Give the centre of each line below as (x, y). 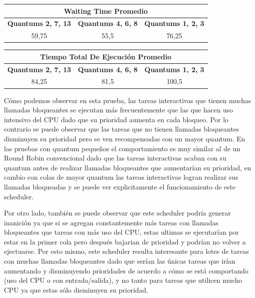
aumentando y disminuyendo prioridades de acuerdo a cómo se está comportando (126, 270)
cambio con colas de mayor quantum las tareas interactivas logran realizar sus (121, 177)
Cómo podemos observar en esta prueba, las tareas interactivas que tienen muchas (128, 100)
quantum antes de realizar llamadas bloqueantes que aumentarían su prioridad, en (127, 167)
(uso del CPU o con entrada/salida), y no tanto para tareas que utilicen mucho (123, 280)
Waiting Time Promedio (106, 11)
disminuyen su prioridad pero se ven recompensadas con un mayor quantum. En (125, 138)
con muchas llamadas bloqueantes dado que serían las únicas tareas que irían (120, 261)
